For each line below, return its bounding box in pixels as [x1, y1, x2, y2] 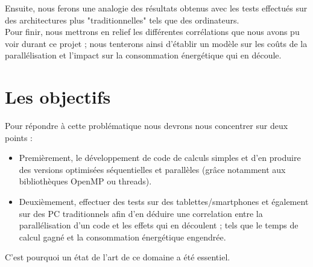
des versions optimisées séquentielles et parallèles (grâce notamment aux [19, 163, 286, 175]
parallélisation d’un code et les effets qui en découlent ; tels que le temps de [19, 219, 299, 231]
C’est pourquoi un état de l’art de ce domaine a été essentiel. [5, 251, 230, 263]
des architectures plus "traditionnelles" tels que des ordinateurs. [5, 13, 239, 26]
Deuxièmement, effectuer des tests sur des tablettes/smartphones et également [19, 195, 309, 208]
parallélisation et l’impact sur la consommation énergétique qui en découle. [5, 49, 282, 61]
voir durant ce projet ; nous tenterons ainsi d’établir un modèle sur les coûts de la [5, 37, 308, 49]
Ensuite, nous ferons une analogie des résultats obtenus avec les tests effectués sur [5, 2, 308, 14]
